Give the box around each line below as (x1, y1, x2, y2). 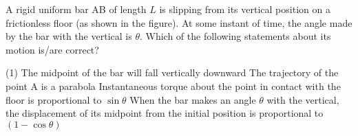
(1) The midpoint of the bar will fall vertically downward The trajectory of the (6, 65, 339, 80)
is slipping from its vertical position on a (159, 2, 330, 16)
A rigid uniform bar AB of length (6, 2, 147, 16)
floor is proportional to (6, 92, 102, 106)
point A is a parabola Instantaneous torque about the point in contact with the (6, 78, 341, 93)
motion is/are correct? (6, 42, 99, 56)
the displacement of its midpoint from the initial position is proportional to (6, 106, 324, 120)
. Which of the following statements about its (139, 29, 331, 43)
